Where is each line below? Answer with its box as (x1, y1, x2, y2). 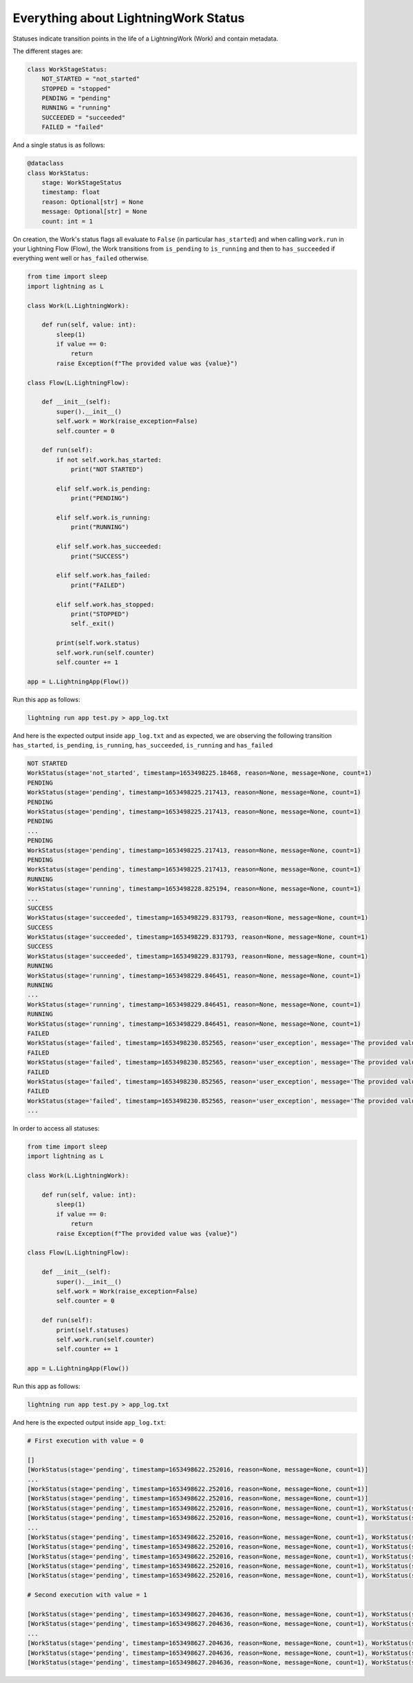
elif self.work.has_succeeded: (56, 543, 162, 550)
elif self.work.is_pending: (56, 484, 151, 493)
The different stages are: (12, 47, 83, 55)
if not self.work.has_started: (56, 455, 162, 464)
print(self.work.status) (56, 639, 140, 647)
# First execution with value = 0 (27, 1437, 144, 1445)
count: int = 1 (41, 217, 93, 225)
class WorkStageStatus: (27, 65, 108, 73)
